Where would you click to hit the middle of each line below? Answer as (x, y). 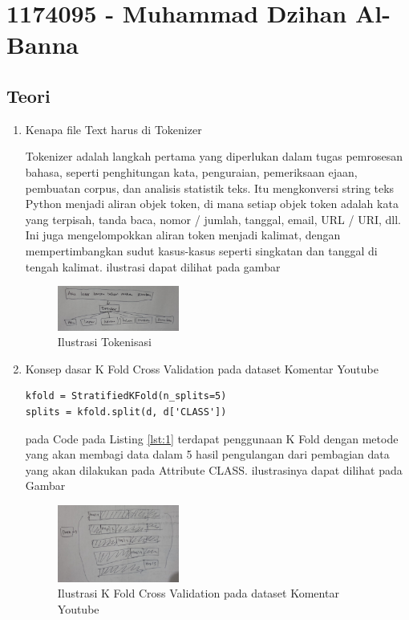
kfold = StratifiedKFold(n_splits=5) (126, 396)
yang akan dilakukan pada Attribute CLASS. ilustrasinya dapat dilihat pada (214, 469)
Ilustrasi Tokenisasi (104, 342)
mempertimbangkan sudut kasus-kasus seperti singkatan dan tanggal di (201, 250)
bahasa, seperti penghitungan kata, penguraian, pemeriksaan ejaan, (191, 171)
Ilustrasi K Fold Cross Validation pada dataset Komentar (198, 593)
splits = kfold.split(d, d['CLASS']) (126, 412)
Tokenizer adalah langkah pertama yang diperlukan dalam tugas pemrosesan (214, 156)
